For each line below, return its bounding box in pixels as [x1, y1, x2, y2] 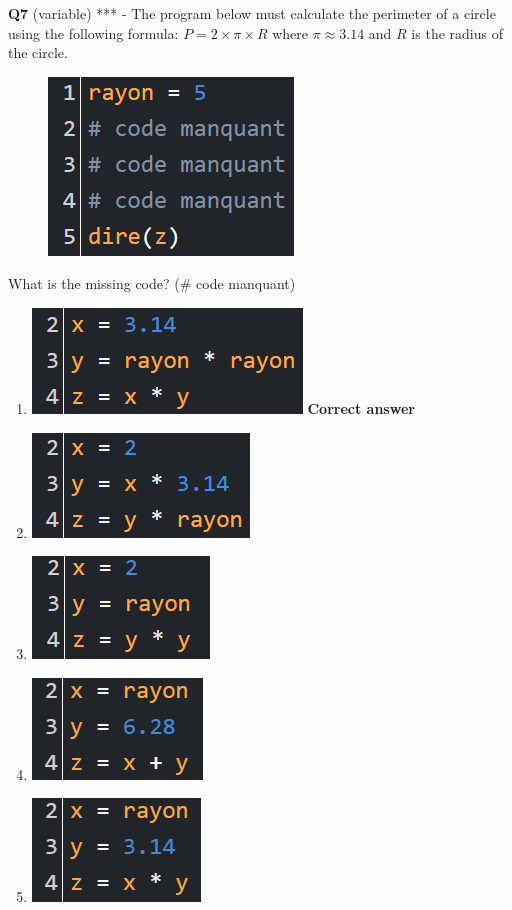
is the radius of [411, 22, 503, 43]
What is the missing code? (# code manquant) [8, 273, 296, 294]
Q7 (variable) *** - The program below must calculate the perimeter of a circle [8, 3, 496, 23]
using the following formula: [8, 22, 179, 43]
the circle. [8, 42, 68, 63]
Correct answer [307, 397, 415, 418]
